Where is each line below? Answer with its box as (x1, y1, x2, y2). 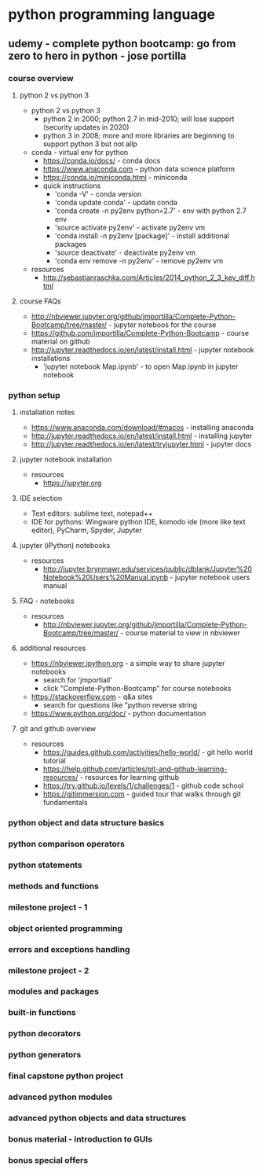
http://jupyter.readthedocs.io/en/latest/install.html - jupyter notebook (31, 344, 254, 355)
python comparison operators (8, 839, 126, 850)
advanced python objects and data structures (8, 1112, 187, 1123)
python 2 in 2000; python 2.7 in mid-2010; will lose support (42, 114, 235, 123)
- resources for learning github (79, 773, 179, 782)
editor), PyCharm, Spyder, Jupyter (31, 525, 143, 535)
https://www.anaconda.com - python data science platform (42, 164, 236, 174)
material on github (31, 336, 90, 346)
